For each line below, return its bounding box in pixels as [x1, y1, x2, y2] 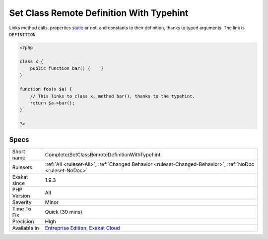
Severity [12, 198, 32, 205]
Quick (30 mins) [45, 208, 83, 215]
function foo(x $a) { [19, 87, 72, 92]
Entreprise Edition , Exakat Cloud [45, 224, 120, 231]
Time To [12, 205, 32, 212]
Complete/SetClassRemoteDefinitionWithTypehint [45, 151, 161, 158]
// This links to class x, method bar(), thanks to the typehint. [30, 93, 196, 99]
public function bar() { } [30, 66, 104, 71]
